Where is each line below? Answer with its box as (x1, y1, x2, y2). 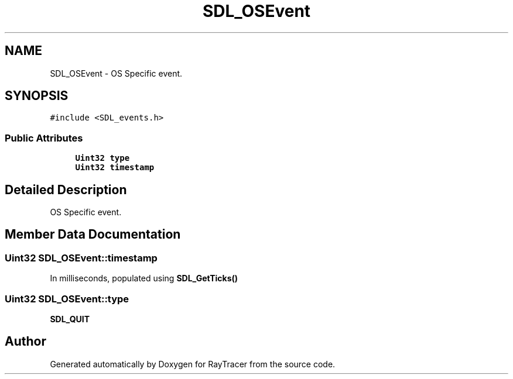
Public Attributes (5, 132, 83, 144)
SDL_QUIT (50, 314, 90, 324)
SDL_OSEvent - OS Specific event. (50, 68, 183, 78)
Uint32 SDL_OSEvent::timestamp (5, 251, 158, 264)
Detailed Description (5, 182, 127, 197)
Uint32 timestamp (75, 163, 155, 173)
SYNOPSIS (5, 88, 69, 104)
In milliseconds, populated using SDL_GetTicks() (50, 273, 238, 284)
